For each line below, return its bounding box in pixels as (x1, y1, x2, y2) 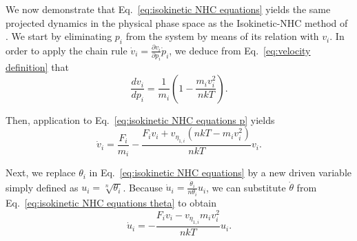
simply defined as (6, 180, 79, 194)
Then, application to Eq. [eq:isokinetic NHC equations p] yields (6, 112, 275, 127)
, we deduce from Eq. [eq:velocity (169, 43, 311, 57)
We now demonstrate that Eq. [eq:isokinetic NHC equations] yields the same (6, 2, 331, 16)
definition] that (6, 60, 69, 74)
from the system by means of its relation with (125, 29, 319, 43)
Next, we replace (6, 165, 76, 180)
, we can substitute (206, 180, 286, 194)
